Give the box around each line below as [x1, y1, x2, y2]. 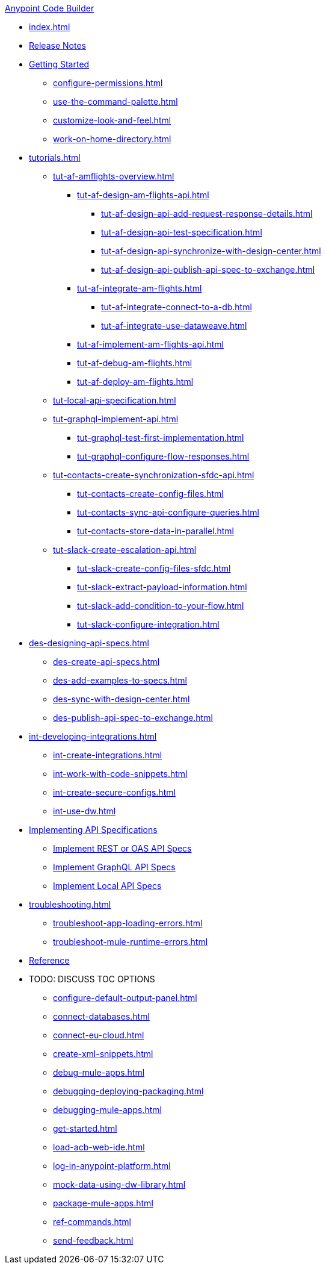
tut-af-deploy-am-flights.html [77, 376, 194, 387]
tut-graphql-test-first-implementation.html [77, 432, 244, 443]
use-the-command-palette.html [53, 96, 178, 107]
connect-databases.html [53, 1011, 150, 1021]
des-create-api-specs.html [53, 656, 160, 667]
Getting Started [29, 59, 90, 69]
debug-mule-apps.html [53, 1067, 145, 1077]
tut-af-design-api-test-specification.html [101, 227, 262, 237]
